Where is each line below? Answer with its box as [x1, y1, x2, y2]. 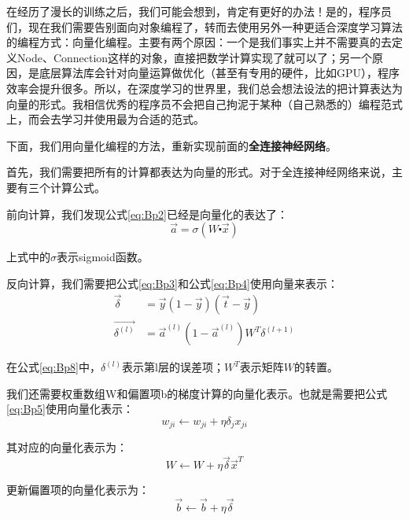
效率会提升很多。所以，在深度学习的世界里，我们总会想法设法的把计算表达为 [6, 79, 403, 96]
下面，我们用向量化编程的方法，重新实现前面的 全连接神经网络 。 [6, 137, 337, 153]
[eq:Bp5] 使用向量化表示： [6, 400, 134, 417]
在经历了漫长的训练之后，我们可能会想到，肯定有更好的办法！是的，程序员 [6, 3, 392, 19]
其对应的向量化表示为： [6, 439, 127, 455]
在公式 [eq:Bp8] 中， [6, 359, 101, 375]
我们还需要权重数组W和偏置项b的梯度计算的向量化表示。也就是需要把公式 [6, 385, 388, 401]
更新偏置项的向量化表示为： [6, 481, 149, 498]
